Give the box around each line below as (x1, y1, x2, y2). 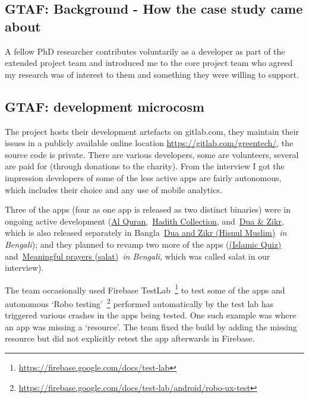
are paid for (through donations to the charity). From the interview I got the (5, 160, 285, 172)
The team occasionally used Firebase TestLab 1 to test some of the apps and (5, 282, 285, 296)
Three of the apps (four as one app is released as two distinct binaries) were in (5, 203, 291, 216)
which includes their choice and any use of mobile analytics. (5, 183, 222, 195)
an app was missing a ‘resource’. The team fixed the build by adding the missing (5, 320, 297, 333)
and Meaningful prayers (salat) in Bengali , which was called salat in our (5, 249, 270, 262)
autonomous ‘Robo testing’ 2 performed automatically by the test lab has (5, 295, 274, 309)
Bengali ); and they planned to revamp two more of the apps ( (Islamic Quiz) (5, 238, 282, 250)
